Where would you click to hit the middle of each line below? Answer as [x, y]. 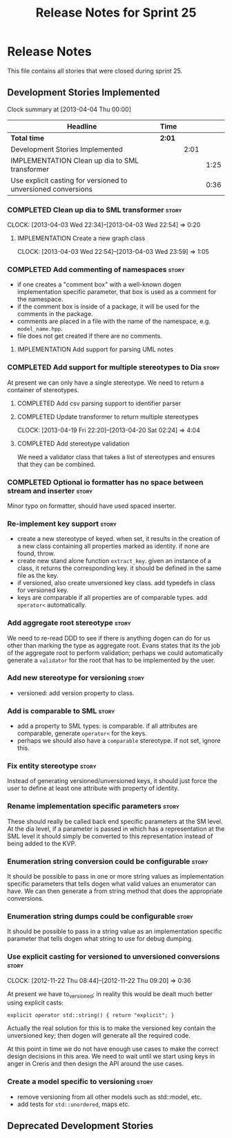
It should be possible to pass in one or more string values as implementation [116, 877]
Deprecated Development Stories [80, 1126]
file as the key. [38, 576]
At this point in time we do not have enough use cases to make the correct [113, 1049]
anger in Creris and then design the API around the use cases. [96, 1064]
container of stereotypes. [43, 389]
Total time [28, 138]
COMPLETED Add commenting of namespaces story [96, 269]
